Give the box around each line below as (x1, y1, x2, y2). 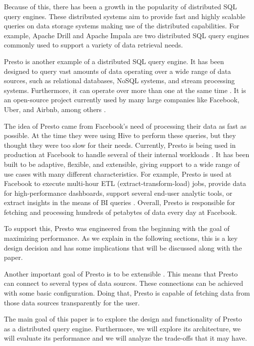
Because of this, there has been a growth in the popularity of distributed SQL (4, 1, 237, 11)
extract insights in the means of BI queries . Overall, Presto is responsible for (4, 197, 235, 208)
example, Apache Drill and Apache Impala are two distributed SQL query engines (4, 30, 249, 40)
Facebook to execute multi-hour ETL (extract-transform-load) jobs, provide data (4, 178, 246, 188)
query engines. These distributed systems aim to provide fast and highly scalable (4, 11, 246, 21)
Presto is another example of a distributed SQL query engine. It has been (4, 56, 224, 66)
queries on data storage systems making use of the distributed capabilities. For (4, 21, 239, 31)
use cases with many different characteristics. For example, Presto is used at (4, 168, 232, 179)
